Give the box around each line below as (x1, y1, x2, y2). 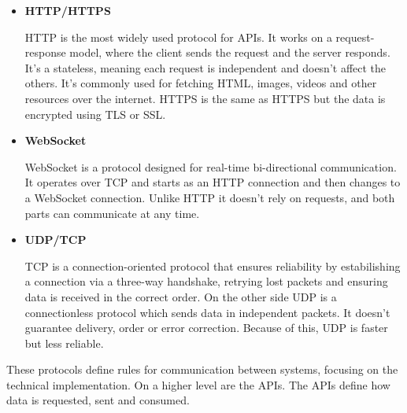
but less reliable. (24, 334, 104, 351)
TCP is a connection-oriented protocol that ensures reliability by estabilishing (24, 257, 401, 274)
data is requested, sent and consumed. (6, 392, 190, 408)
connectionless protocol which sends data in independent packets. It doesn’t (24, 304, 390, 320)
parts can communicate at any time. (24, 205, 200, 221)
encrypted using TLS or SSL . (24, 105, 166, 122)
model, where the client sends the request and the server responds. (69, 44, 390, 61)
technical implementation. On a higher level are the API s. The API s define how (6, 376, 390, 393)
